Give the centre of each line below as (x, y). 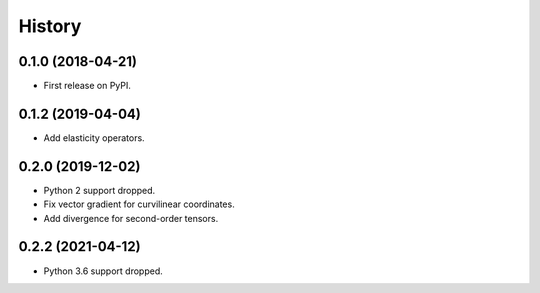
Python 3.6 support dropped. (103, 271)
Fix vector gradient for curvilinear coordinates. (139, 204)
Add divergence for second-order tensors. (131, 218)
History (50, 26)
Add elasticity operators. (94, 137)
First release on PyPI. (87, 86)
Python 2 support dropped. (99, 190)
